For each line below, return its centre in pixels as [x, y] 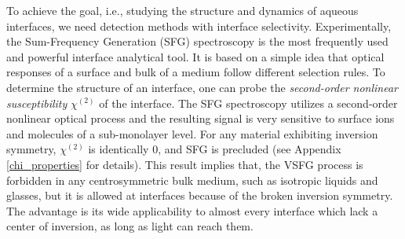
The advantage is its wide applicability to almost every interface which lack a [192, 210]
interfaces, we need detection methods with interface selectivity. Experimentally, [199, 26]
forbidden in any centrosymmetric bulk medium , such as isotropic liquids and [192, 180]
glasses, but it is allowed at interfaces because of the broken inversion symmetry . [200, 195]
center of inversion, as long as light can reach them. [130, 226]
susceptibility [37, 103]
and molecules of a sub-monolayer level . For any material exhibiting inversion [192, 133]
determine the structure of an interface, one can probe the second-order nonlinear [202, 87]
